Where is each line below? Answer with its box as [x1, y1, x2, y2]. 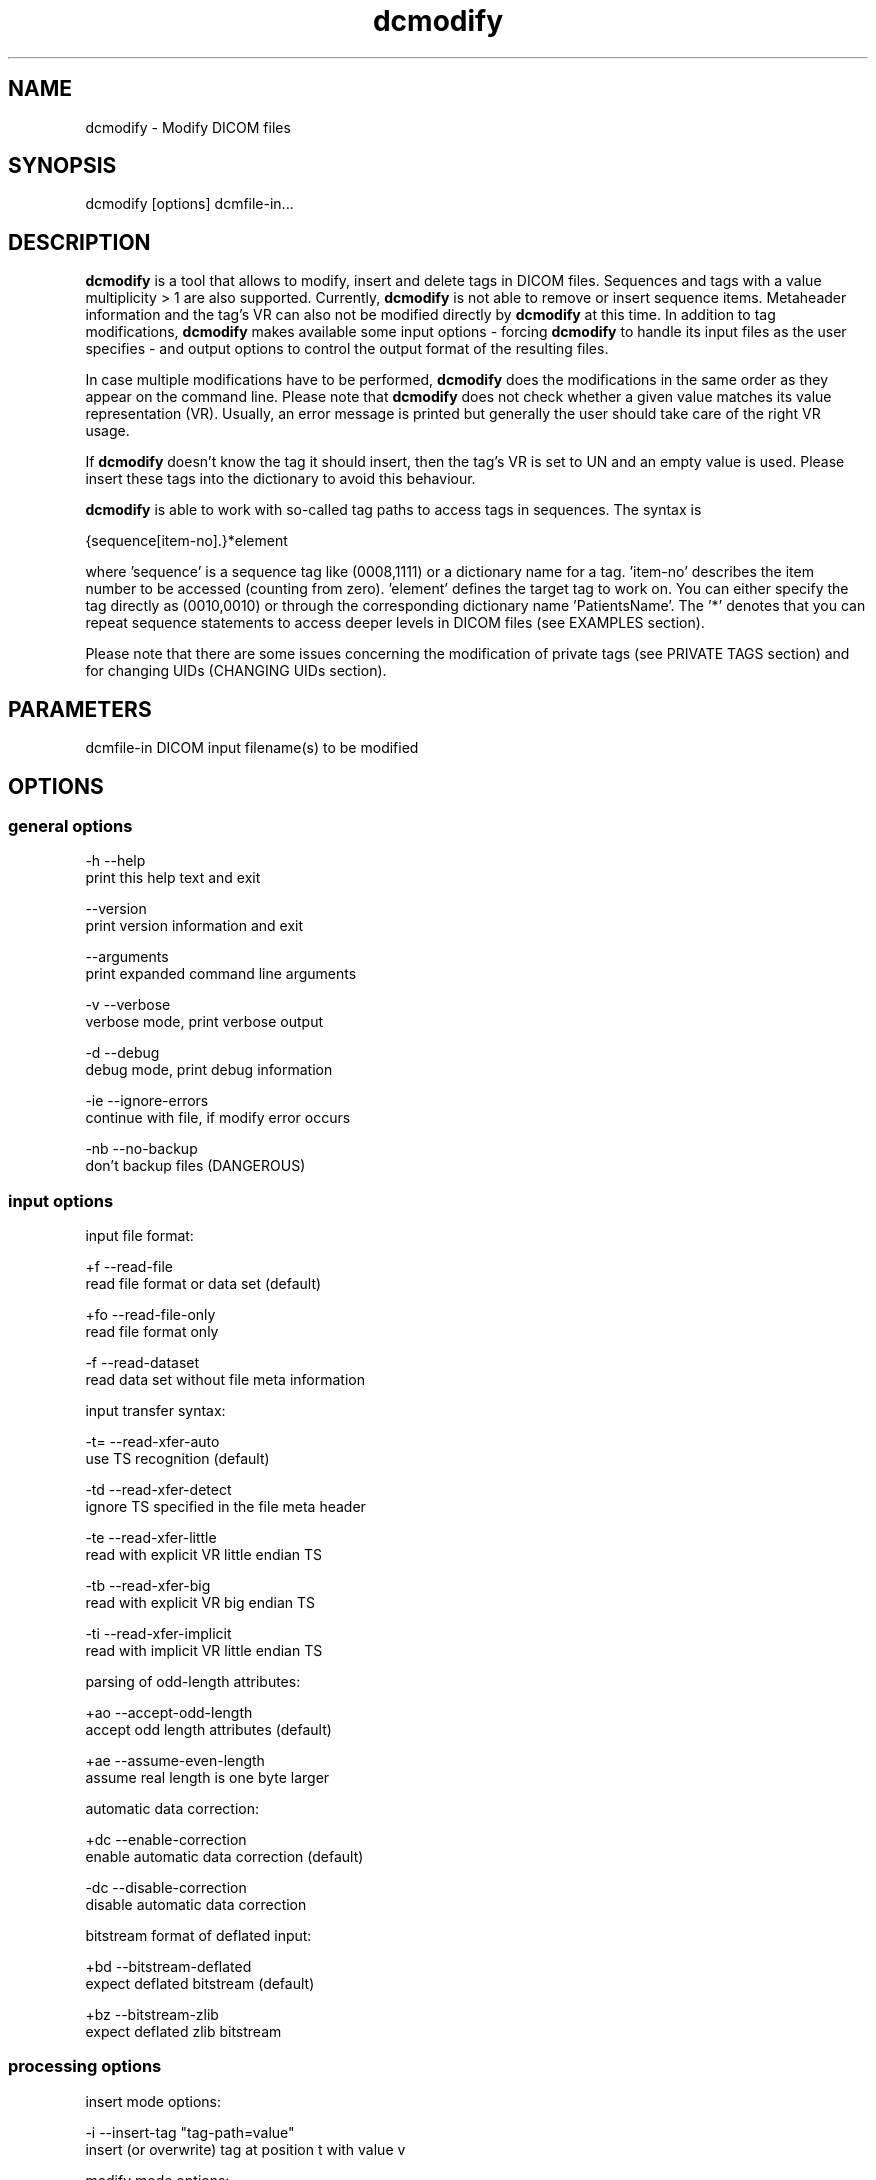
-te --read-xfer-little [85, 1529, 217, 1547]
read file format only [85, 1323, 219, 1341]
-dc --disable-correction [85, 1879, 247, 1897]
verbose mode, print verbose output [85, 1013, 324, 1031]
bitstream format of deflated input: [85, 1927, 312, 1945]
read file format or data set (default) [85, 1275, 322, 1293]
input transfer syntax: [85, 1402, 226, 1420]
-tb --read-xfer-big [85, 1577, 211, 1595]
